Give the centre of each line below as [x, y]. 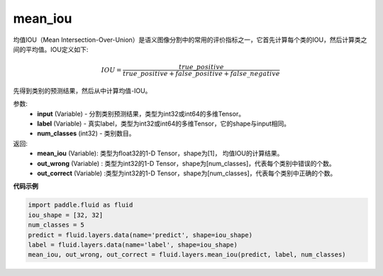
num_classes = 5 [56, 225]
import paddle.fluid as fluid [81, 205]
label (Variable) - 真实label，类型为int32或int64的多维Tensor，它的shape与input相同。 [164, 123]
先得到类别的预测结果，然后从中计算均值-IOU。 [82, 90]
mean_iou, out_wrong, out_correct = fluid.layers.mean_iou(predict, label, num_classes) [187, 255]
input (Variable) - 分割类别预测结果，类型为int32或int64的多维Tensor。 [141, 114]
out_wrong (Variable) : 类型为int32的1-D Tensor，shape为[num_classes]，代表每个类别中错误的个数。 [187, 163]
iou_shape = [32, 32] [66, 215]
